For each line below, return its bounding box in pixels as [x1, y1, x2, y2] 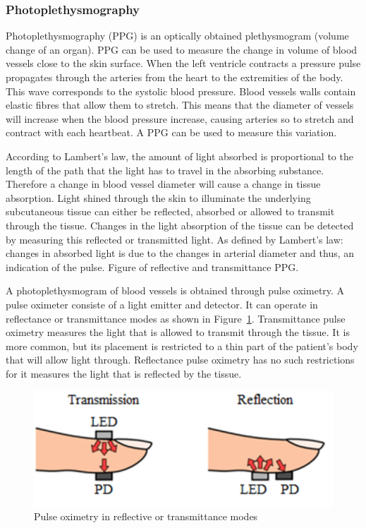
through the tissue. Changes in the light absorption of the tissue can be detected [6, 217, 354, 232]
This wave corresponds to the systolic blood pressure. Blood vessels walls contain [6, 83, 356, 98]
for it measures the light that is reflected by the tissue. [6, 366, 242, 380]
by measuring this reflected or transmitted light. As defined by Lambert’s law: [6, 232, 343, 246]
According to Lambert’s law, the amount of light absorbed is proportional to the [6, 148, 353, 163]
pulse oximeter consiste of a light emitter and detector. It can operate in [6, 296, 318, 311]
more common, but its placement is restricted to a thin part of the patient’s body [6, 338, 358, 353]
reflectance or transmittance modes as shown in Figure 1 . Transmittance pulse [6, 311, 346, 325]
